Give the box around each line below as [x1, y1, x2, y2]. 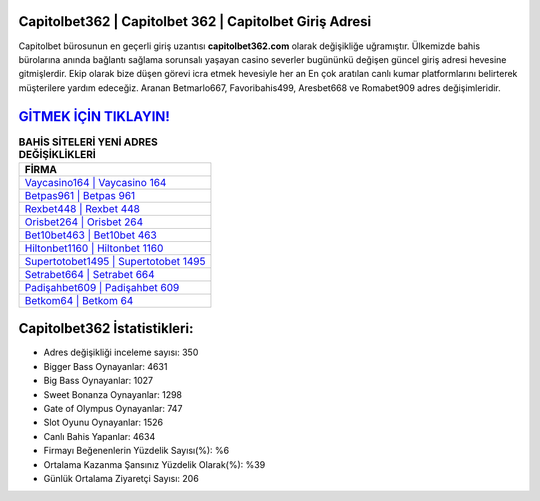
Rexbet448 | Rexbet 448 [24, 201, 140, 215]
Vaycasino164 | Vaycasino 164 [24, 175, 167, 189]
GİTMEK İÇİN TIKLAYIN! [18, 108, 170, 125]
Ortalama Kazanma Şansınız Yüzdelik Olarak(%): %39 [43, 458, 266, 470]
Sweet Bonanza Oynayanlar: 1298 [43, 388, 183, 400]
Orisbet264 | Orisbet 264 [24, 215, 144, 229]
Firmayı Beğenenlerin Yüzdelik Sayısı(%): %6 [43, 445, 230, 457]
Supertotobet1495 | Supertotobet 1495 [24, 254, 206, 268]
